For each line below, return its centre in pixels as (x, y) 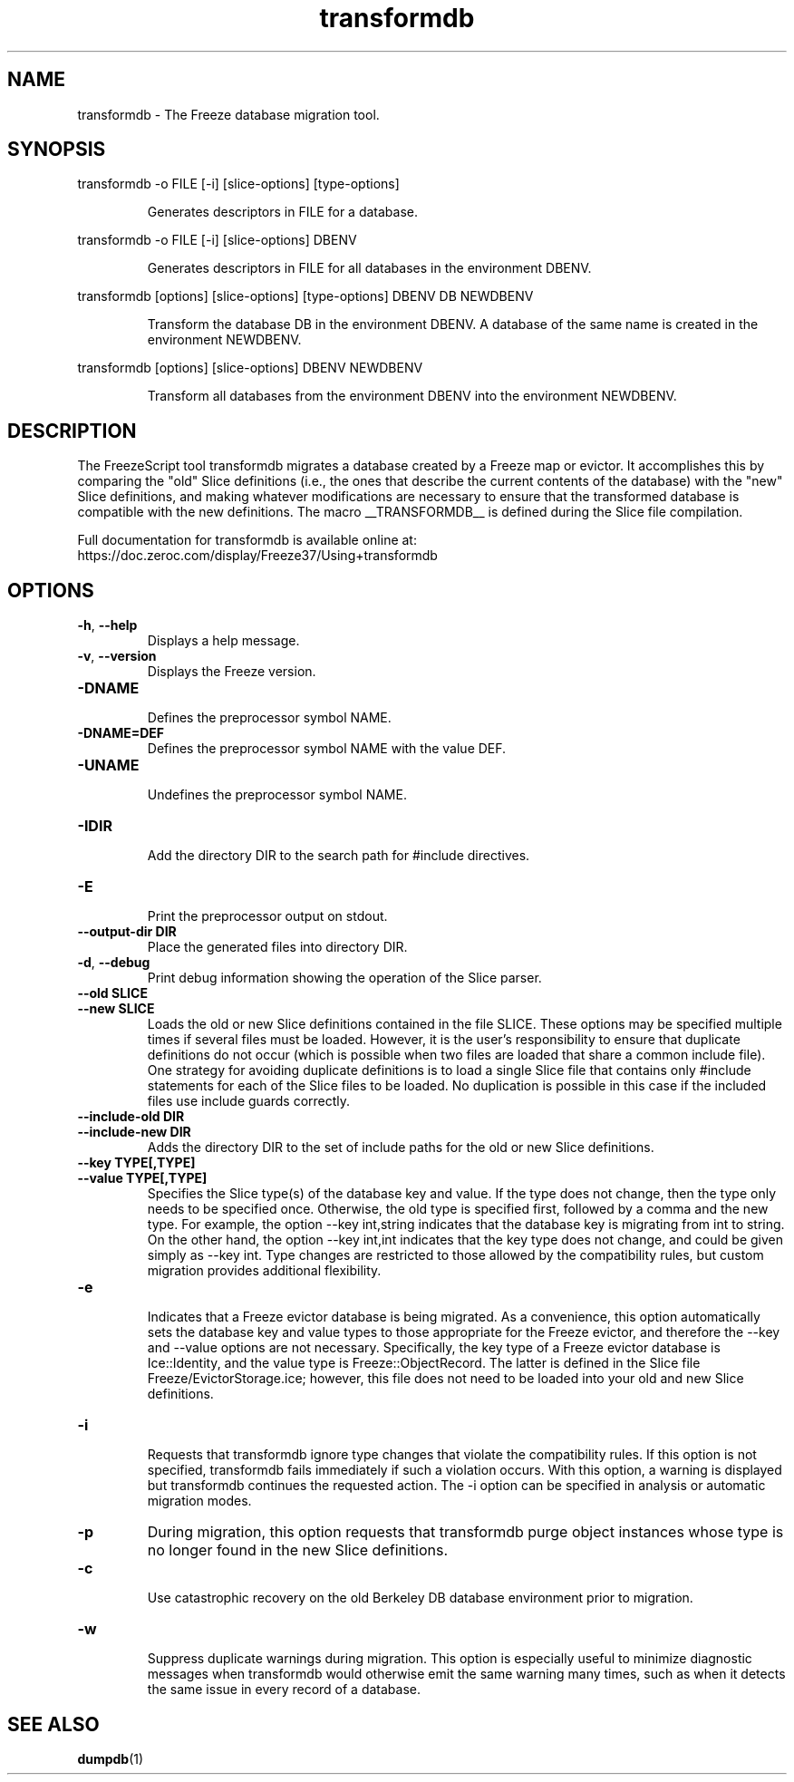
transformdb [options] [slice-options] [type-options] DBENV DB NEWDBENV (305, 296)
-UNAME (108, 765)
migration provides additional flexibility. (264, 1271)
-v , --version (117, 656)
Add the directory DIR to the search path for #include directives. (339, 856)
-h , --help (107, 625)
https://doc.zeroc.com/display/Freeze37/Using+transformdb (257, 556)
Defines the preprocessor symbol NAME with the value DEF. (327, 749)
